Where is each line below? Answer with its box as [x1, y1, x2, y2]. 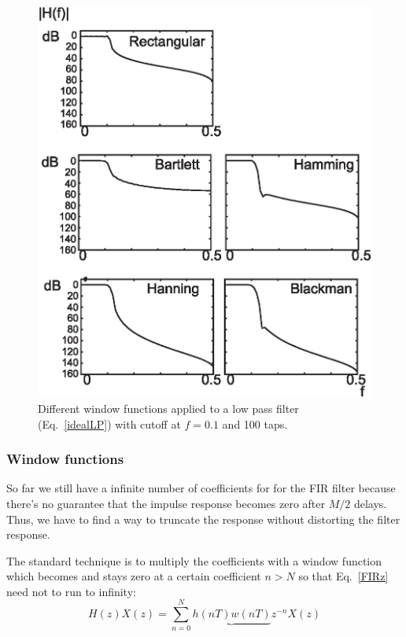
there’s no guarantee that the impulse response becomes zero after [6, 495, 325, 511]
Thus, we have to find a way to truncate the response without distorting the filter [6, 510, 400, 527]
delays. [353, 495, 387, 511]
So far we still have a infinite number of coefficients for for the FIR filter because [6, 480, 396, 496]
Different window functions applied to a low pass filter [38, 400, 299, 416]
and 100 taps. [222, 415, 288, 432]
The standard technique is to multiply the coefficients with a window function [6, 552, 382, 569]
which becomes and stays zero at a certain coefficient [6, 568, 261, 584]
